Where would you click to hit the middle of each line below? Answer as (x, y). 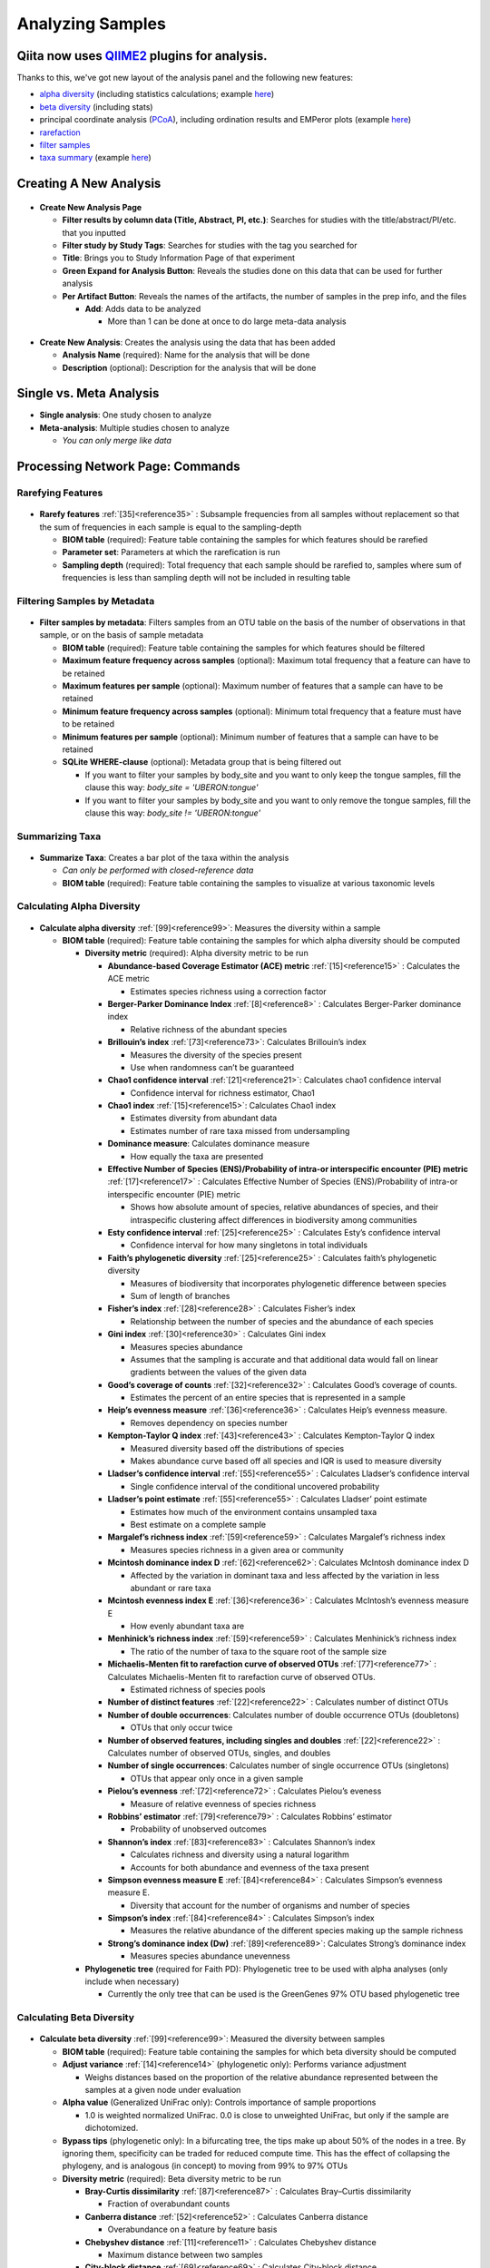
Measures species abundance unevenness (210, 1956)
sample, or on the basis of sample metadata (122, 635)
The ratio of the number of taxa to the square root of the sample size (259, 1651)
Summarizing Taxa (59, 836)
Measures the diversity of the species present (216, 1055)
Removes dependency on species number (209, 1422)
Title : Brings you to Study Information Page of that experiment (178, 258)
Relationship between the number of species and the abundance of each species (282, 1321)
